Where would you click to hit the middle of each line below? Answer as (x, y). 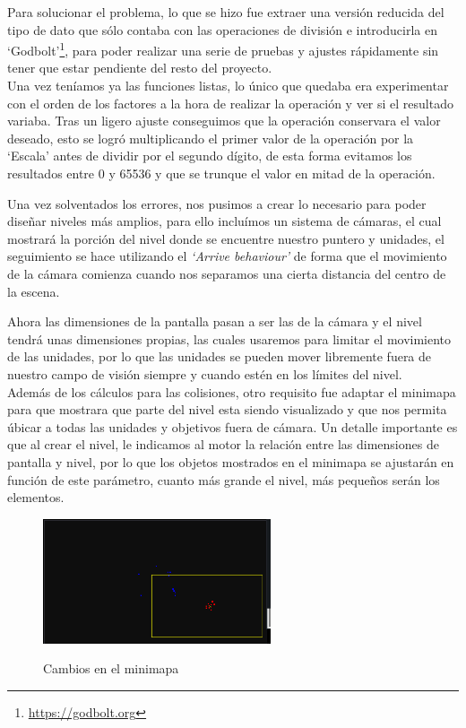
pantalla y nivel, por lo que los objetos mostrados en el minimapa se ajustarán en (231, 461)
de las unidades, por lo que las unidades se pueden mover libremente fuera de (220, 356)
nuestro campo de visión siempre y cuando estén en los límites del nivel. (205, 373)
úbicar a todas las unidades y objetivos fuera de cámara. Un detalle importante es (233, 426)
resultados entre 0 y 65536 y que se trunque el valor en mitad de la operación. (221, 173)
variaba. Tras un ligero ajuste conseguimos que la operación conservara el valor (224, 121)
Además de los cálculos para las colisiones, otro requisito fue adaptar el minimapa (232, 391)
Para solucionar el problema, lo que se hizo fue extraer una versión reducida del (226, 12)
